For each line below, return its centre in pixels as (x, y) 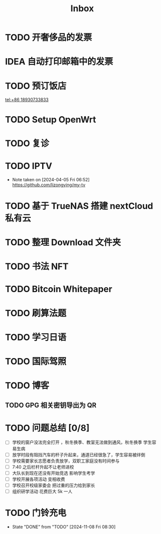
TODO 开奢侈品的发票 (48, 38)
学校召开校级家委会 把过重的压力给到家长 (54, 485)
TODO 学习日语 (36, 337)
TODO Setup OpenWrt (51, 119)
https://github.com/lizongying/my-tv (49, 185)
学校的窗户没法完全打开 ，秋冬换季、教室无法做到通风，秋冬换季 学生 (82, 442)
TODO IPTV (29, 166)
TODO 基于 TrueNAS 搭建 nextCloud (79, 206)
